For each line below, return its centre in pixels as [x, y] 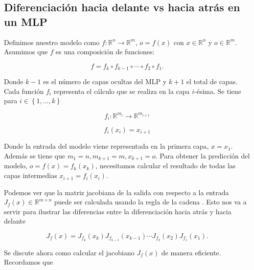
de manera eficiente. [191, 252]
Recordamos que [29, 262]
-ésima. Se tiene [218, 91]
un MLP [26, 21]
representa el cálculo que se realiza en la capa [122, 91]
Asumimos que [26, 52]
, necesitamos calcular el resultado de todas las [166, 166]
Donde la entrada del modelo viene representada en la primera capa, [106, 146]
